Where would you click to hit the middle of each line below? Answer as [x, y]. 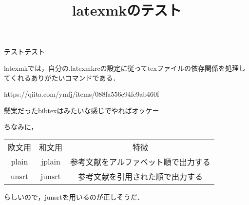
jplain [51, 162]
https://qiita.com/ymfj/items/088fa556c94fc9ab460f [82, 94]
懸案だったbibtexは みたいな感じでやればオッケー [82, 110]
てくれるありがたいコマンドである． [62, 77]
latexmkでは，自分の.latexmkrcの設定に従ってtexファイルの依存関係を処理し [125, 68]
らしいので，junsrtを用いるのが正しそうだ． [74, 196]
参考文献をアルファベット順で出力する [140, 162]
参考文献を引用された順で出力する [140, 176]
